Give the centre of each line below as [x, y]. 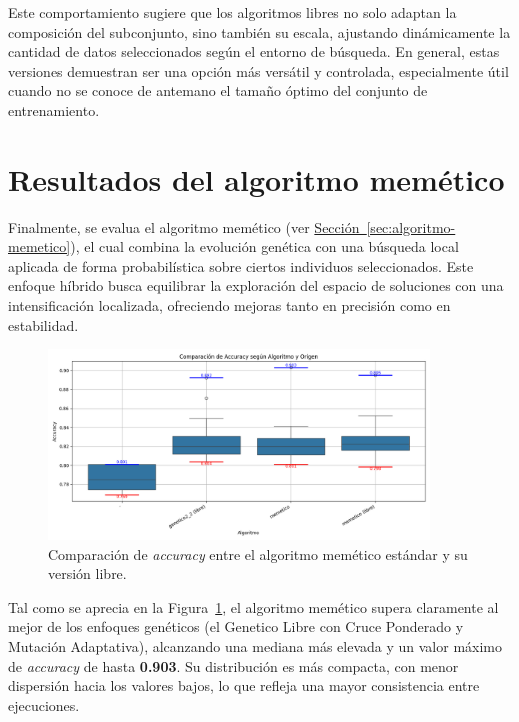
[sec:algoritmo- [411, 226]
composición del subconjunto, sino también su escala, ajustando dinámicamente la [259, 31]
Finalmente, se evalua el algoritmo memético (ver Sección [184, 226]
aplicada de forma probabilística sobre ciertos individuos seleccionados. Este [241, 265]
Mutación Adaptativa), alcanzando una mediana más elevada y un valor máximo [255, 646]
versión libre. [87, 573]
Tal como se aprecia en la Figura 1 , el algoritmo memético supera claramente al [253, 606]
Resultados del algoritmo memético [256, 178]
